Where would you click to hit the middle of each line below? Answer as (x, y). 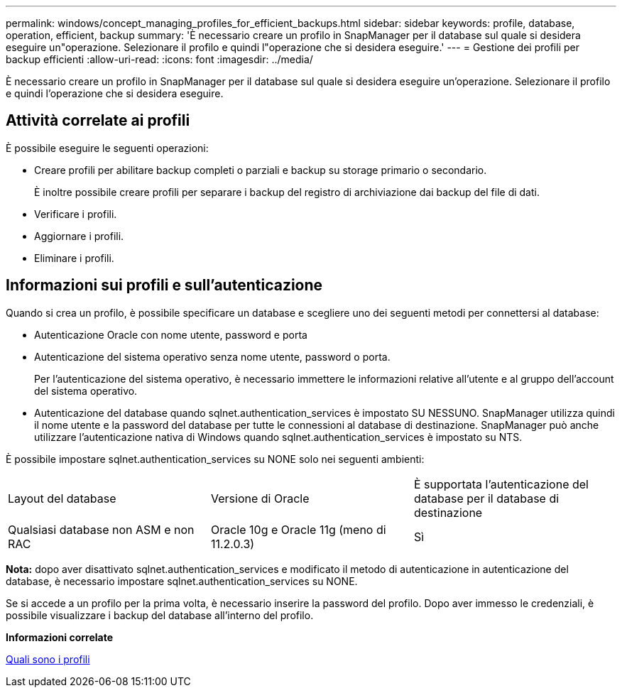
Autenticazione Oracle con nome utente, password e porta (171, 334)
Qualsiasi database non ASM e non (101, 529)
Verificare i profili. (76, 214)
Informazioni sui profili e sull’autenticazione (164, 285)
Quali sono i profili (48, 659)
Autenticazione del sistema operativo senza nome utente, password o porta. (212, 356)
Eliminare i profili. (74, 258)
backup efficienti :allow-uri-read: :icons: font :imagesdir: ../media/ (159, 59)
